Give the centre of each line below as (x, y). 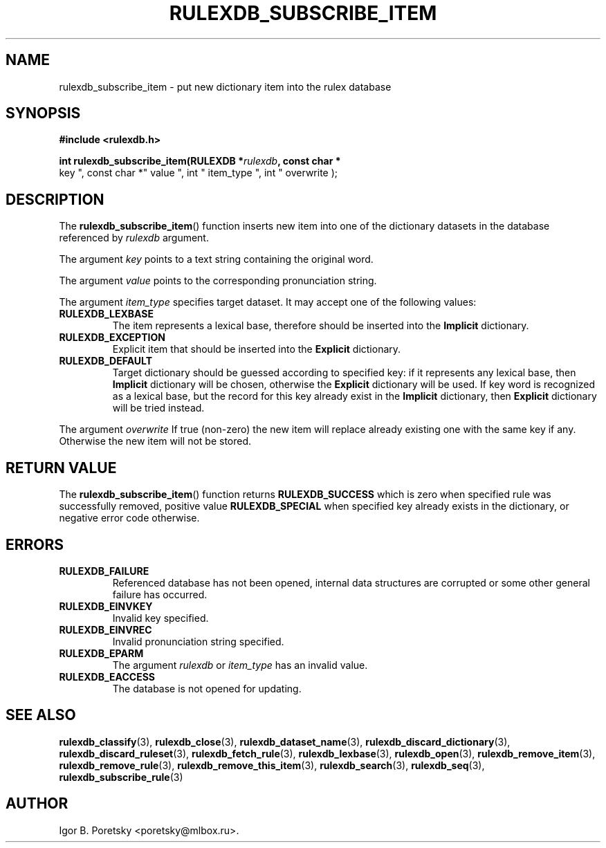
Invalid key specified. (160, 618)
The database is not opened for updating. (207, 688)
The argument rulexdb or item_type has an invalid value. (240, 665)
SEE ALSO (41, 715)
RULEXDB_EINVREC (105, 629)
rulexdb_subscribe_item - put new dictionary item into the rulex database (225, 86)
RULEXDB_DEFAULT (106, 361)
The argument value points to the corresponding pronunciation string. (218, 281)
